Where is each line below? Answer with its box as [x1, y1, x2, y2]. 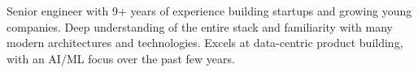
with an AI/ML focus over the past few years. [7, 49, 235, 67]
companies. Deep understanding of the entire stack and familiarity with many [7, 18, 394, 35]
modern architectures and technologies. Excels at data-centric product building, [7, 34, 403, 51]
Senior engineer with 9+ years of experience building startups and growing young [7, 2, 412, 19]
